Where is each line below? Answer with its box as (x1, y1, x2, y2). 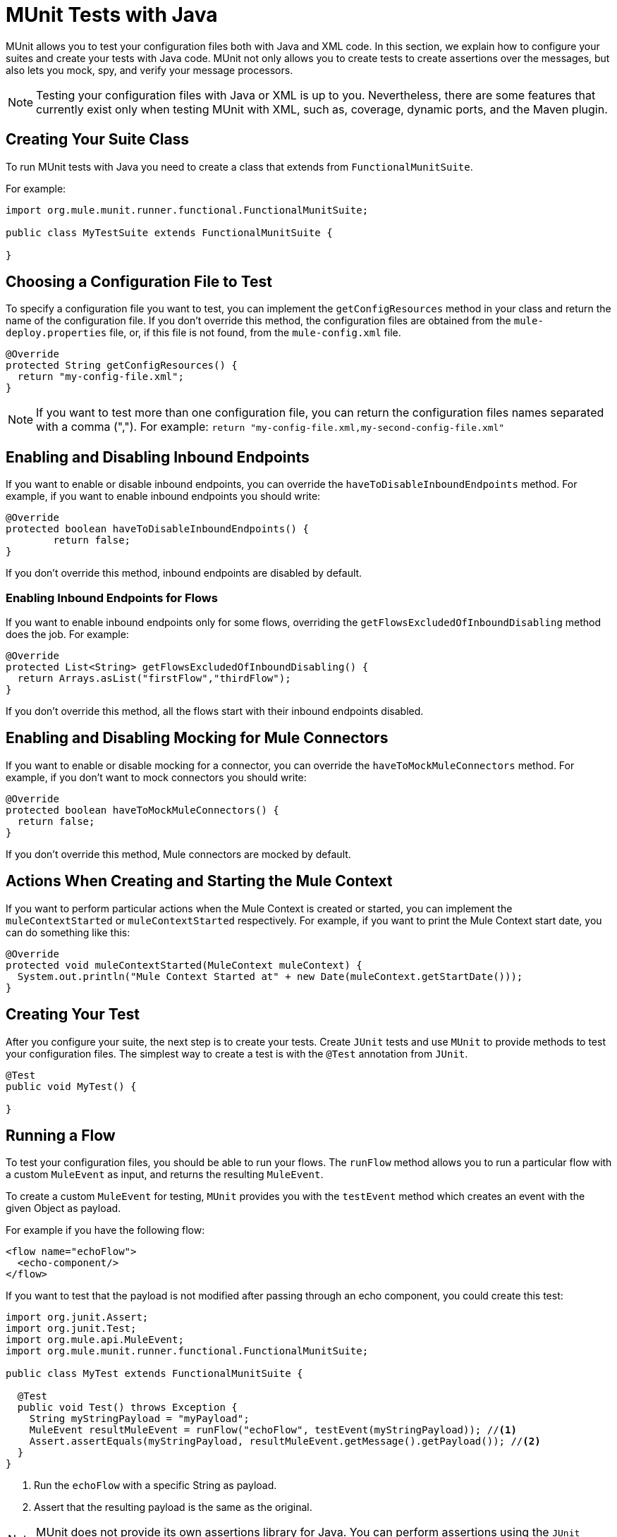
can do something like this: (6, 926, 130, 938)
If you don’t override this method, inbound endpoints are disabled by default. (6, 567, 362, 580)
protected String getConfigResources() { (6, 360, 238, 372)
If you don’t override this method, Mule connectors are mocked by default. (6, 847, 351, 860)
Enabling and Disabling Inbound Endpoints (6, 448, 310, 466)
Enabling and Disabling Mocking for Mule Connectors (6, 729, 389, 747)
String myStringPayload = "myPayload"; (29, 1413, 250, 1425)
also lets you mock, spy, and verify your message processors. (6, 63, 293, 76)
